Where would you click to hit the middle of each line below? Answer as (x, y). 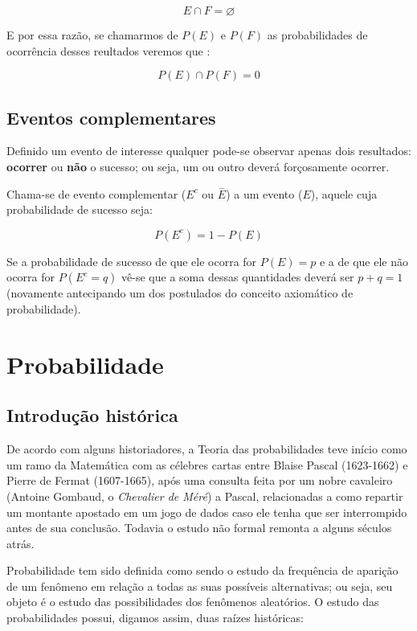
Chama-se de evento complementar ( (96, 193)
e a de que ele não (364, 261)
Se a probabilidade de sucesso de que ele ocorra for (132, 261)
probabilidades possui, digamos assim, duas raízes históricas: (155, 618)
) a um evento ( (264, 193)
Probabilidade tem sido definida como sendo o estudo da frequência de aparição (202, 570)
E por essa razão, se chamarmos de (92, 35)
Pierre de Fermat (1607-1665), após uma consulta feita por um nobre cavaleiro (200, 480)
